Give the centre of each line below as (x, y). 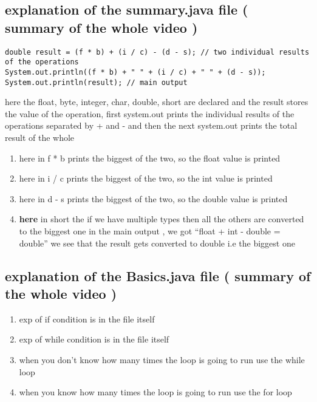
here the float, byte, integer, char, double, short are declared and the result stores (157, 102)
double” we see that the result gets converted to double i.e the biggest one (157, 243)
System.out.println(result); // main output (96, 82)
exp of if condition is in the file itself (87, 319)
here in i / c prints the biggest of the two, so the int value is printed (146, 178)
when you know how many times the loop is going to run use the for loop (155, 392)
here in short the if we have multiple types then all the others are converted (162, 219)
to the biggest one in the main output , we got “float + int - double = (150, 230)
